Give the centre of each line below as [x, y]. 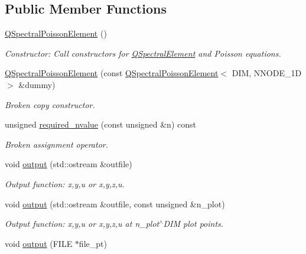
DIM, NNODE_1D [267, 73]
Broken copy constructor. [50, 104]
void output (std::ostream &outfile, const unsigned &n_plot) [115, 203]
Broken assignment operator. [56, 144]
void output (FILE [39, 243]
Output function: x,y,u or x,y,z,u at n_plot [82, 224]
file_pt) [93, 243]
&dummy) [37, 84]
